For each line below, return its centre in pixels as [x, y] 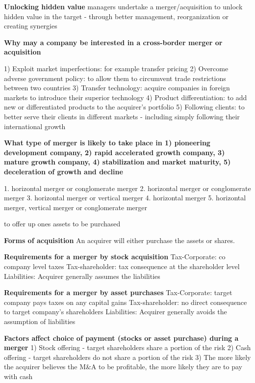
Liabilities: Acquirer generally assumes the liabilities [82, 276]
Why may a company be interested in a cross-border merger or [113, 42]
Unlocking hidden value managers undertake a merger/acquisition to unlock [123, 6]
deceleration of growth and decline [64, 171]
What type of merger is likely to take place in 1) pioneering [107, 143]
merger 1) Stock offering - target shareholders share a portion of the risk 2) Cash [127, 347]
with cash [18, 376]
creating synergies [31, 26]
